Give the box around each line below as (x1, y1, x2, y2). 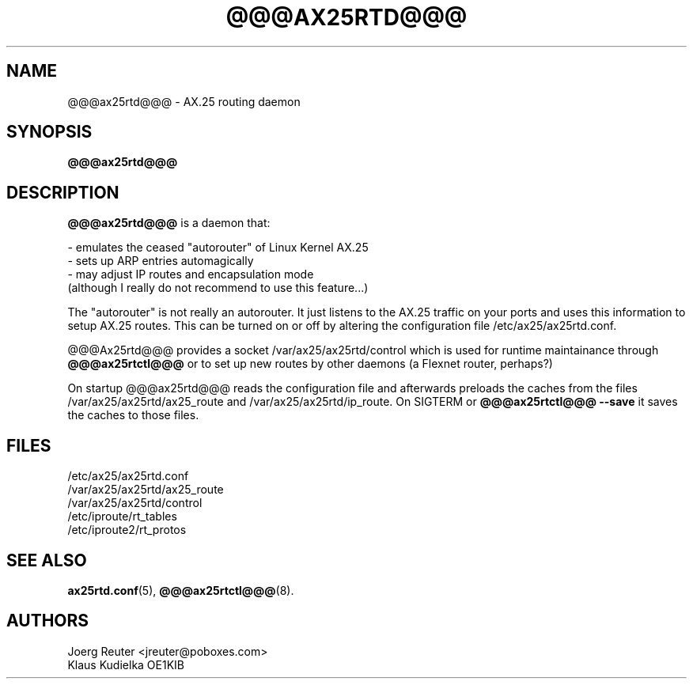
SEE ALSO (6, 550, 87, 570)
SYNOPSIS (6, 122, 93, 142)
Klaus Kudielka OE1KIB (67, 657, 185, 672)
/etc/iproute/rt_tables (67, 509, 177, 524)
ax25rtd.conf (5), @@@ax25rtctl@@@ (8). (67, 583, 294, 597)
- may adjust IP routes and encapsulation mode (67, 267, 314, 282)
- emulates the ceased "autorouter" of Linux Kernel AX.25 (67, 240, 369, 255)
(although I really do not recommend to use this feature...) (67, 281, 369, 295)
